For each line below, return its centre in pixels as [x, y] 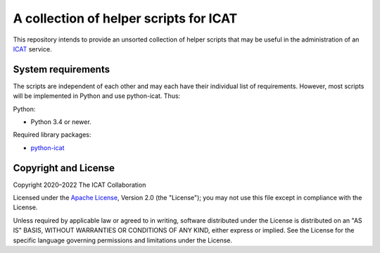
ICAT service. [32, 49]
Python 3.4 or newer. [61, 122]
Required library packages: [52, 135]
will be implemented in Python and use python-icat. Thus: [97, 96]
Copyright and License [64, 168]
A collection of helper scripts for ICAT [125, 18]
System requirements [62, 69]
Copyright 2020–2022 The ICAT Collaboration [80, 185]
